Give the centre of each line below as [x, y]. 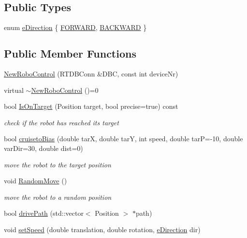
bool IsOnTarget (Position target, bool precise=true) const [91, 106]
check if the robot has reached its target [61, 122]
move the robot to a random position [58, 197]
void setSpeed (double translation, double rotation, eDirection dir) [102, 229]
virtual [14, 90]
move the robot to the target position [58, 164]
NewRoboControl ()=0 [65, 90]
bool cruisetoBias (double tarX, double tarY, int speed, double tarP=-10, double [123, 139]
